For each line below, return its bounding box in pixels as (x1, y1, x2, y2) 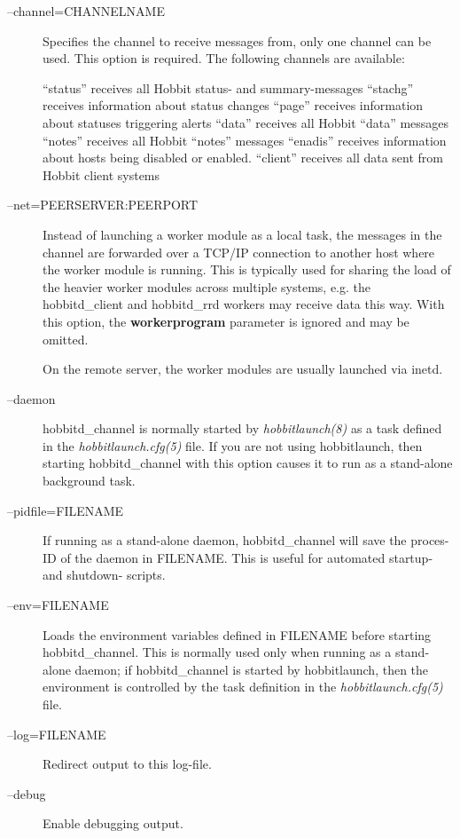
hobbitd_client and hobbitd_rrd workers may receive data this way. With (43, 295, 445, 313)
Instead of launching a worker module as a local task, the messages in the (43, 225, 442, 243)
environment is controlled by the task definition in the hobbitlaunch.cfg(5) (43, 677, 443, 696)
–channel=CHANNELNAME (7, 2, 165, 20)
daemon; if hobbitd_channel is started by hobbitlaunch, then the (74, 660, 429, 678)
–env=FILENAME (7, 596, 109, 614)
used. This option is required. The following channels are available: (43, 49, 405, 67)
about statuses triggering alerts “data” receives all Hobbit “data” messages (43, 113, 449, 131)
